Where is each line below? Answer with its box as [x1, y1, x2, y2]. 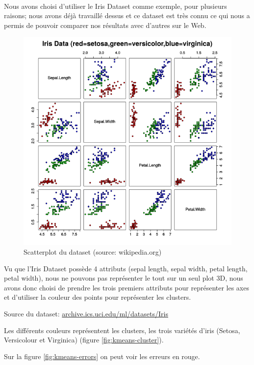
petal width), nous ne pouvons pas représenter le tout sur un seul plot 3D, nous [4, 273, 243, 283]
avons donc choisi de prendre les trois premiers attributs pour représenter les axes [4, 282, 249, 292]
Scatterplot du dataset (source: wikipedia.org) [24, 246, 162, 257]
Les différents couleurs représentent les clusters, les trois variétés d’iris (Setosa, [4, 325, 240, 335]
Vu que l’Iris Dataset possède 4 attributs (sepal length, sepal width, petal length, [4, 263, 248, 273]
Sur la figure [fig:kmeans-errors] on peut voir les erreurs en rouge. [4, 351, 200, 361]
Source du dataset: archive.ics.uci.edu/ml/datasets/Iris [4, 308, 168, 318]
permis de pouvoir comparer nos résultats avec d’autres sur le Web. [4, 20, 206, 30]
